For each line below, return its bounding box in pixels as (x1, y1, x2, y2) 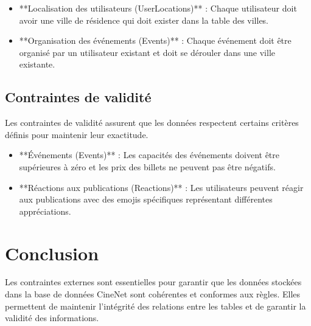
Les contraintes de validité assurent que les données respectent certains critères (5, 116, 299, 129)
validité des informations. (5, 311, 99, 324)
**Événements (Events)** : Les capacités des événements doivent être (19, 148, 280, 161)
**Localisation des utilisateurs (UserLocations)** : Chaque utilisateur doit (19, 2, 297, 14)
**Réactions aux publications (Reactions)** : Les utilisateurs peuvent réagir (19, 181, 304, 193)
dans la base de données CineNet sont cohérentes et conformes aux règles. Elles (5, 288, 301, 300)
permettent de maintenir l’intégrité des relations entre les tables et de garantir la (5, 299, 306, 312)
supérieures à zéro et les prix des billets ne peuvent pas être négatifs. (19, 160, 276, 173)
